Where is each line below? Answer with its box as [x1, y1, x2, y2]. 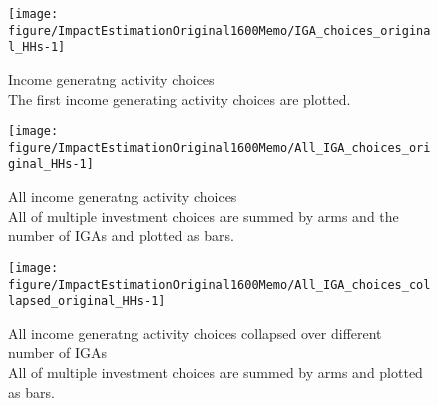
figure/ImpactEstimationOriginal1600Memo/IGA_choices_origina [8, 23, 431, 38]
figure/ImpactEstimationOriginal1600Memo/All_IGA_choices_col [8, 277, 431, 292]
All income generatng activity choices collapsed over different [8, 322, 382, 343]
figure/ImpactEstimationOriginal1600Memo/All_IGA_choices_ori [8, 140, 431, 155]
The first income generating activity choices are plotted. [8, 88, 351, 109]
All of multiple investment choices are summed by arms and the [8, 205, 399, 226]
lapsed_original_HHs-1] [8, 294, 166, 309]
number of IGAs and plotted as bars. [8, 225, 234, 246]
